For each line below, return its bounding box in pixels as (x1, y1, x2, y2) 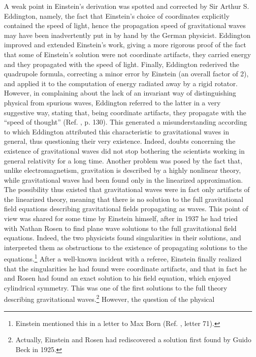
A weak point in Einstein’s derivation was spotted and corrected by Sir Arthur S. (4, 1, 249, 11)
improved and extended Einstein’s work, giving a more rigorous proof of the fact (4, 39, 246, 50)
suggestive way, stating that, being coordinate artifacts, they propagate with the (4, 107, 246, 117)
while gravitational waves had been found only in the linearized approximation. (4, 174, 243, 185)
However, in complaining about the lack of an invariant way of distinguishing (4, 88, 236, 98)
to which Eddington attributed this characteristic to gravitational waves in (4, 126, 229, 136)
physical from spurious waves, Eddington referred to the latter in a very (4, 97, 221, 107)
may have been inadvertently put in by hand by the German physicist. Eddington (4, 30, 251, 40)
